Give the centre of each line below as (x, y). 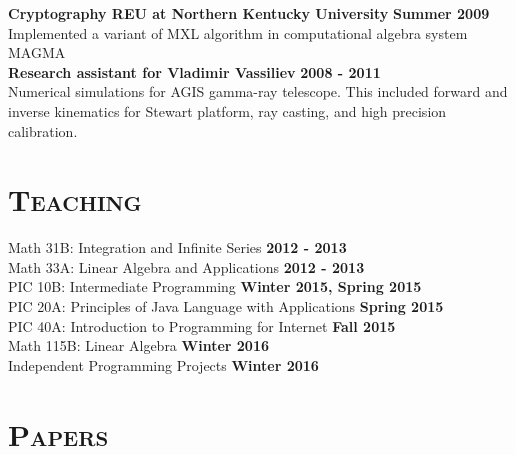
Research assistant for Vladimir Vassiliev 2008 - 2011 (194, 71)
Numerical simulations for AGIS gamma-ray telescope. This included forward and (258, 91)
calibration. (43, 130)
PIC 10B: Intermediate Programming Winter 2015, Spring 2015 (215, 286)
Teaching (75, 199)
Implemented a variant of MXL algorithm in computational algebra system (238, 32)
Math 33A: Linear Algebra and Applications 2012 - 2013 (186, 266)
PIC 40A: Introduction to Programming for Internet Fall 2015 (202, 325)
